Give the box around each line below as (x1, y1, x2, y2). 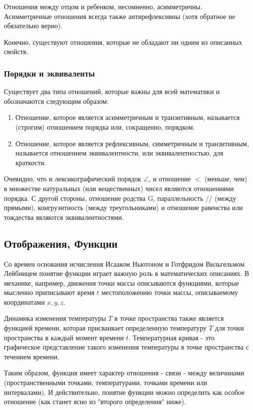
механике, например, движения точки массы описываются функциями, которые (4, 277, 239, 288)
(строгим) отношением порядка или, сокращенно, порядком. (15, 121, 195, 132)
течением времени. (4, 351, 59, 361)
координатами (4, 296, 45, 307)
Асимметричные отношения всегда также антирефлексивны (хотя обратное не (4, 11, 235, 21)
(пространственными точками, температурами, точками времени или (4, 377, 208, 388)
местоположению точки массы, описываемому (101, 287, 238, 297)
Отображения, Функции (4, 235, 118, 251)
